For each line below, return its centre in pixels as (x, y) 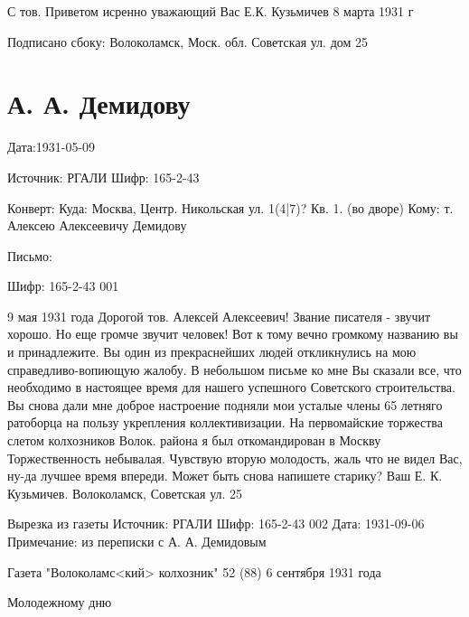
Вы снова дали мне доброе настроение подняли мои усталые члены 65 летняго (225, 404)
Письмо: (30, 255)
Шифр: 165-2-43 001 (63, 286)
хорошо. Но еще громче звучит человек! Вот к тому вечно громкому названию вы (233, 334)
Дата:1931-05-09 (52, 147)
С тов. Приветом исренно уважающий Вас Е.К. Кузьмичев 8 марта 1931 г (211, 11)
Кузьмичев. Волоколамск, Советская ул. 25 (125, 493)
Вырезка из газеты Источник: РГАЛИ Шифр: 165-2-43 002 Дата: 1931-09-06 (216, 524)
